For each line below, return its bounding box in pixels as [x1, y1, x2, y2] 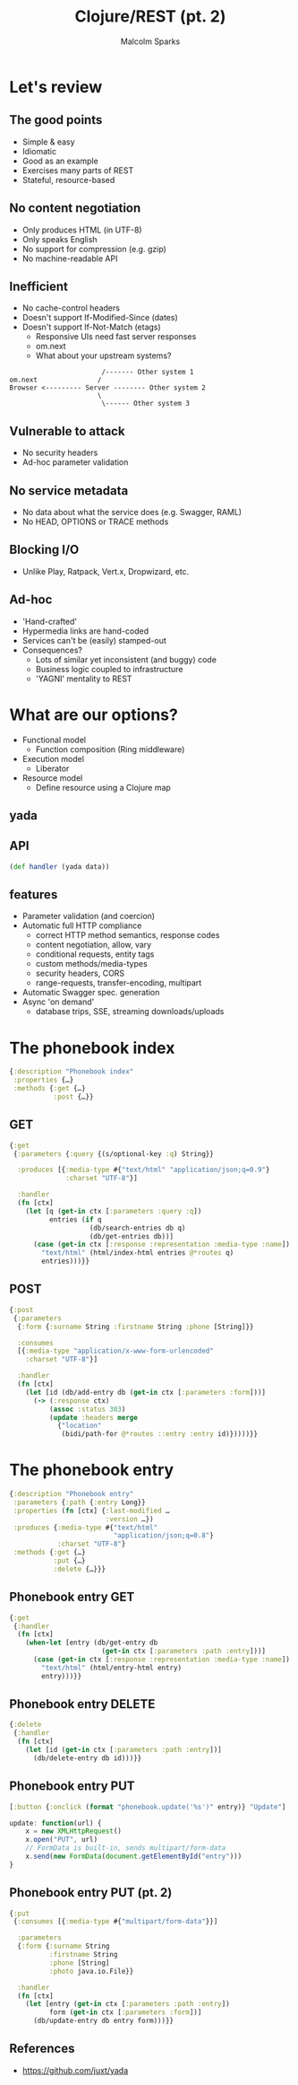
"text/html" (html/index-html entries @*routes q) [41, 1248, 234, 1257]
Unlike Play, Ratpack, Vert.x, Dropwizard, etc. [21, 565, 190, 576]
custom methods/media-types [35, 959, 148, 969]
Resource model [21, 772, 83, 783]
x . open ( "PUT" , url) [25, 1835, 98, 1844]
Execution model [21, 753, 85, 764]
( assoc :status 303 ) [48, 1405, 126, 1414]
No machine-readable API [21, 253, 118, 264]
